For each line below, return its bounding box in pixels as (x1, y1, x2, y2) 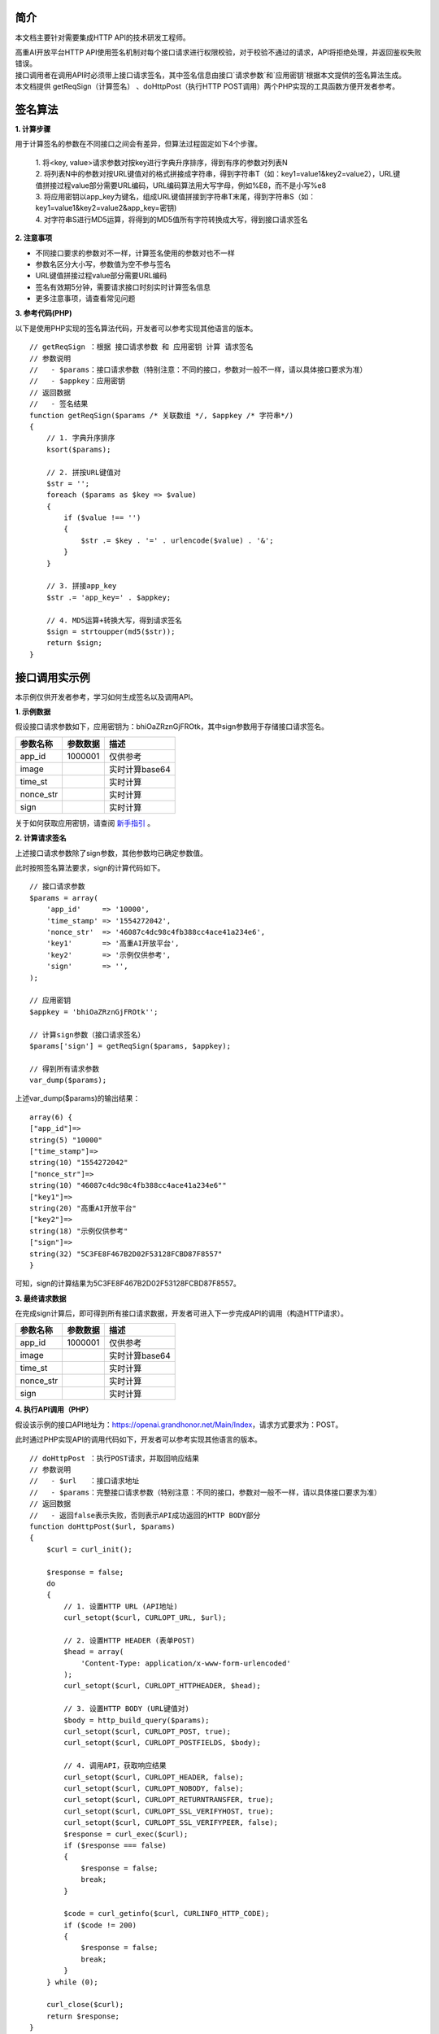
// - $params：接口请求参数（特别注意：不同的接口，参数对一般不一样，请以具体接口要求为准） (29, 365, 367, 374)
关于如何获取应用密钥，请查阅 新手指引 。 (15, 818, 154, 827)
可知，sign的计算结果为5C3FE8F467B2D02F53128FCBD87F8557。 (15, 1278, 241, 1289)
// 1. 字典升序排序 (46, 434, 115, 443)
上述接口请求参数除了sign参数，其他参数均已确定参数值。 (15, 848, 207, 858)
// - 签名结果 (29, 399, 89, 408)
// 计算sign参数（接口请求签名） (29, 1030, 146, 1039)
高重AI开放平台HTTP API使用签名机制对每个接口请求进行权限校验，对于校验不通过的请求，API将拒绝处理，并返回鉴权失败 (15, 47, 422, 57)
